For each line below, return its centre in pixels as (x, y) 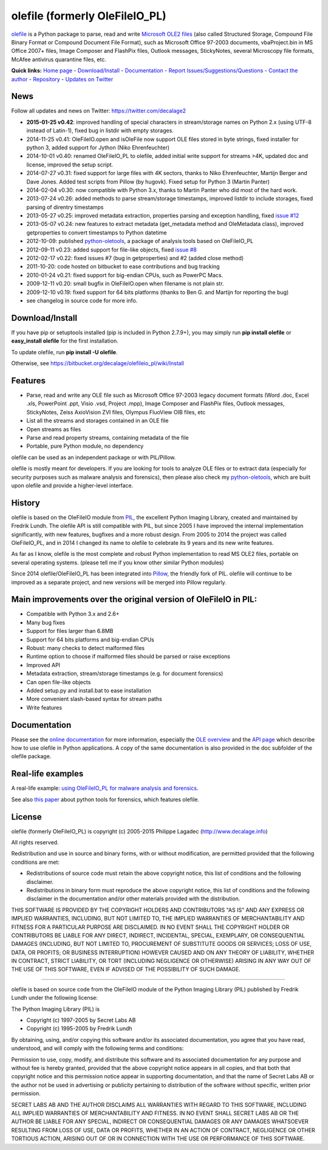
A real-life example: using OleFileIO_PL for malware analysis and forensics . (105, 788)
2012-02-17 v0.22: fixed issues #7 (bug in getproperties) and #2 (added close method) (135, 258)
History (26, 503)
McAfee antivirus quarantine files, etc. (59, 59)
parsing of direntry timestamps (65, 207)
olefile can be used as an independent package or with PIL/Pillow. (94, 457)
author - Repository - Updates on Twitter (62, 79)
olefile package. (31, 756)
